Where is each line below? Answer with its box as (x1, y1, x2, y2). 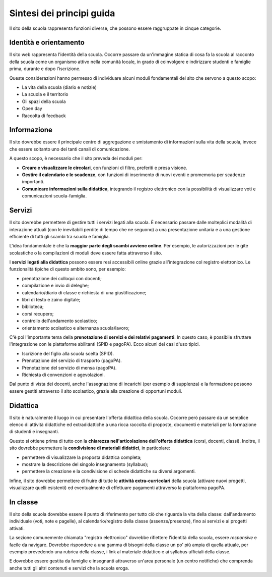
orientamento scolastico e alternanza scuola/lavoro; (22, 325, 129, 331)
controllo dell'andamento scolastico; (22, 318, 98, 324)
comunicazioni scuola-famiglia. (22, 193, 87, 199)
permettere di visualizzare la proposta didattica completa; (22, 454, 142, 460)
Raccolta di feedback (22, 113, 66, 119)
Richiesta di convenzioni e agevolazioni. (22, 372, 105, 378)
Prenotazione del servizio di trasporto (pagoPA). (22, 357, 122, 363)
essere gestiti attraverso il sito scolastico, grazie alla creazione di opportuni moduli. (9, 388, 182, 394)
